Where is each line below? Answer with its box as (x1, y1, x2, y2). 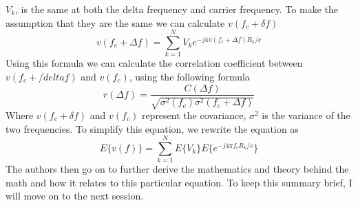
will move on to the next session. (6, 188, 144, 203)
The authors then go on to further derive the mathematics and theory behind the (6, 162, 349, 176)
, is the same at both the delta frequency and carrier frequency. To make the (15, 2, 339, 16)
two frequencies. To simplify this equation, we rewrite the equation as (6, 121, 299, 136)
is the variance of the (262, 107, 350, 122)
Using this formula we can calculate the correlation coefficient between (6, 56, 303, 70)
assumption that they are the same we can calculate (6, 15, 225, 30)
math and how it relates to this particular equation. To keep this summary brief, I (6, 175, 352, 189)
